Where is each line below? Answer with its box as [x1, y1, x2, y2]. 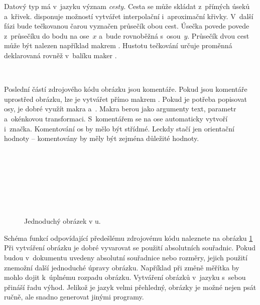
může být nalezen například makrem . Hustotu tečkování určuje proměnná [4, 40, 232, 51]
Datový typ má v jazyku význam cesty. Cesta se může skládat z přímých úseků [4, 1, 250, 11]
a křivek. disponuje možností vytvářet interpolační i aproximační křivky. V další [4, 11, 253, 21]
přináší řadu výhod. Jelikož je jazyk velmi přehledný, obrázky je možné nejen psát [4, 281, 256, 292]
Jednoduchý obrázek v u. [24, 216, 101, 226]
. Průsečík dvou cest [187, 30, 249, 41]
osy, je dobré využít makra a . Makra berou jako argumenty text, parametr [4, 103, 236, 114]
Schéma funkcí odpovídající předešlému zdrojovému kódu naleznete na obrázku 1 [4, 232, 253, 243]
